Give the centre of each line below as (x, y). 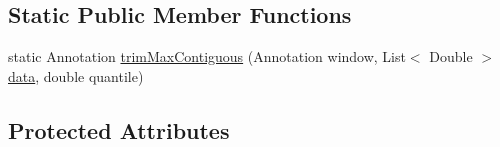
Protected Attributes (119, 129)
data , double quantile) (76, 75)
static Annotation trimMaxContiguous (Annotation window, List (207, 56)
